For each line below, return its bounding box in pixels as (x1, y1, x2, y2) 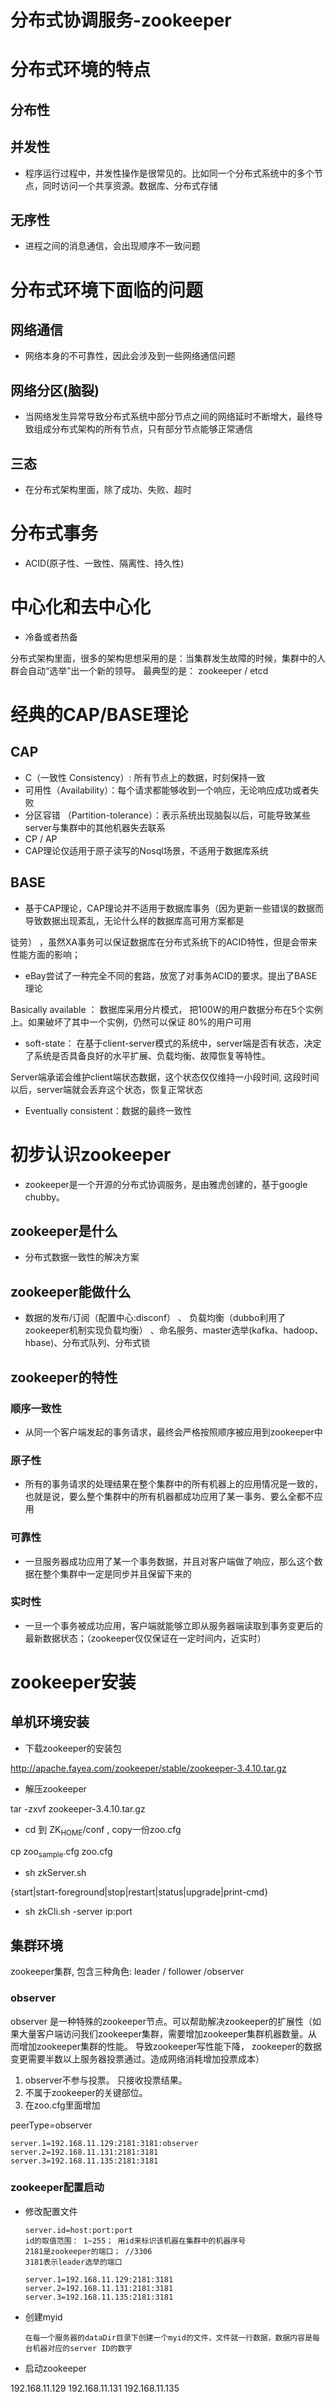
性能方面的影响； (10, 948, 81, 960)
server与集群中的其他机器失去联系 (24, 821, 166, 833)
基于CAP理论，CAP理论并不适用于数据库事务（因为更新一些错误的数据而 (24, 902, 324, 914)
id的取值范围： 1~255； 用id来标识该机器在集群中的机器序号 (24, 2236, 247, 2246)
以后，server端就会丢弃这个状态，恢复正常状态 (10, 1083, 204, 1095)
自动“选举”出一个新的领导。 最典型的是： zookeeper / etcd (27, 664, 269, 676)
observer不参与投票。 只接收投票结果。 (24, 2074, 188, 2086)
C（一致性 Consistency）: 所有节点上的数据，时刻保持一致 (24, 771, 266, 783)
